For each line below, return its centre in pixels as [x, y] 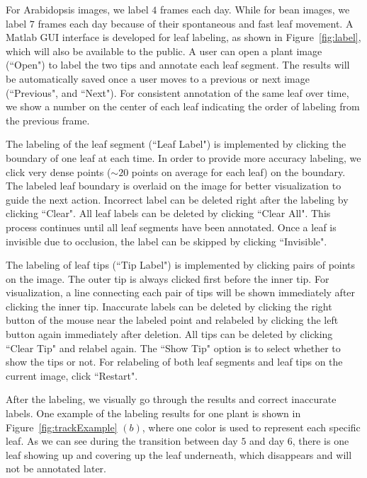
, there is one [321, 441]
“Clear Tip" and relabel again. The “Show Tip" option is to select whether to [173, 348]
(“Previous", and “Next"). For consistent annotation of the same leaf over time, [177, 92]
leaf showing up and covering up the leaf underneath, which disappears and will [179, 454]
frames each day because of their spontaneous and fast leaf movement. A [196, 23]
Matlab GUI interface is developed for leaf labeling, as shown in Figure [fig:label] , [183, 37]
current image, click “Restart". [72, 375]
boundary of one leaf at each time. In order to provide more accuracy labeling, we [183, 157]
